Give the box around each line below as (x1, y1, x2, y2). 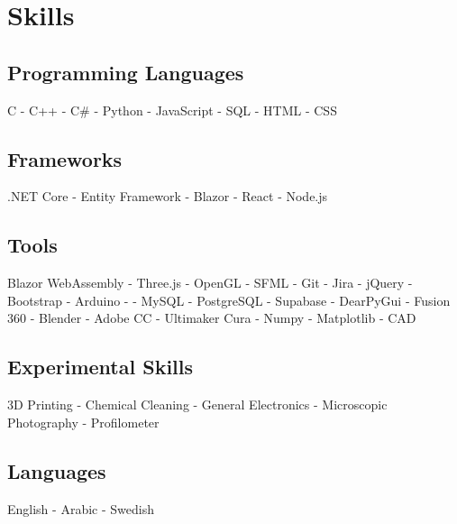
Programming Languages (7, 58, 244, 86)
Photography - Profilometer (7, 412, 160, 431)
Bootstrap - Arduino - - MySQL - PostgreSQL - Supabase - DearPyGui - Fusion (7, 290, 451, 309)
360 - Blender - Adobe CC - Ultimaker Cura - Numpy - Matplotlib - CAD (7, 308, 416, 327)
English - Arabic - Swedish (7, 499, 154, 518)
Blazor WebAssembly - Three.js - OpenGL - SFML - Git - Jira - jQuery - (7, 273, 413, 292)
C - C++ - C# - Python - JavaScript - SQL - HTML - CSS (7, 100, 337, 119)
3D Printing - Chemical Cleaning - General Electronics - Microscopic (7, 395, 388, 414)
